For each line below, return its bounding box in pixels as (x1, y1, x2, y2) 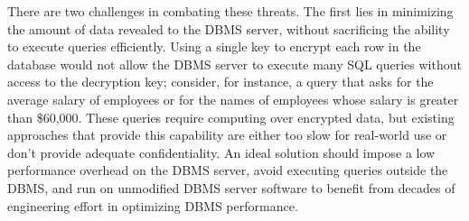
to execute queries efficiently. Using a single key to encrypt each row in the (7, 37, 421, 56)
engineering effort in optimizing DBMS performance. (7, 196, 298, 215)
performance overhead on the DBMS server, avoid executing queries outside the (7, 161, 448, 180)
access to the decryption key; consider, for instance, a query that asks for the (7, 72, 434, 91)
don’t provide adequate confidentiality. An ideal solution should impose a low (7, 143, 436, 161)
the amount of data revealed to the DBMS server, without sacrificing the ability (7, 19, 450, 38)
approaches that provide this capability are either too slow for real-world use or (7, 125, 447, 144)
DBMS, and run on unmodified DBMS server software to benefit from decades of (7, 178, 455, 197)
